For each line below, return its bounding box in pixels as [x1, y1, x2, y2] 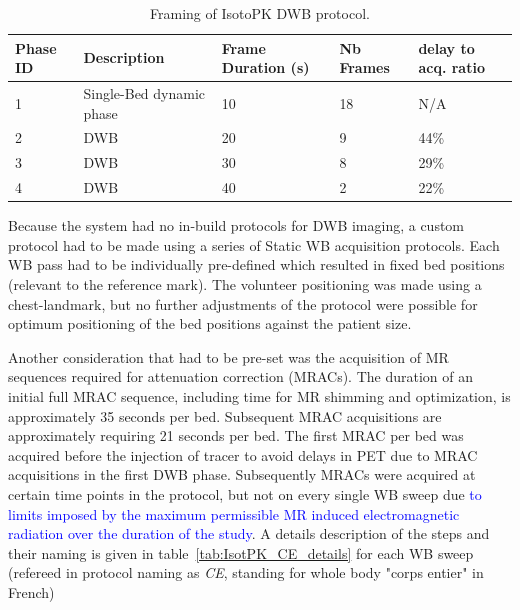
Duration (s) [221, 57, 310, 78]
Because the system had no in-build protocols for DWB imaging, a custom [8, 215, 465, 236]
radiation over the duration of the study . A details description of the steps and [8, 523, 490, 544]
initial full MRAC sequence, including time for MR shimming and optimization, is [8, 386, 511, 406]
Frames [339, 57, 390, 78]
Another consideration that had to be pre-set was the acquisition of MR [8, 346, 449, 367]
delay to [418, 37, 475, 58]
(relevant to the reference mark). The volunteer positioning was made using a [8, 274, 482, 295]
